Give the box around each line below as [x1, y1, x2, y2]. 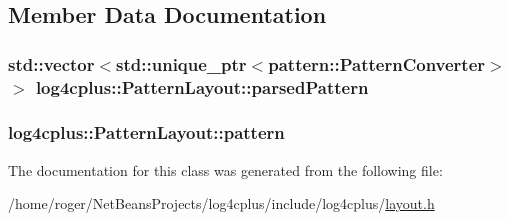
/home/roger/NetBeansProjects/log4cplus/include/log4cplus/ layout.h [8, 193, 435, 214]
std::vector [8, 51, 95, 76]
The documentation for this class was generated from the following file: [8, 159, 443, 180]
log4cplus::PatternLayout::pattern [8, 120, 285, 145]
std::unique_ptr [116, 51, 247, 76]
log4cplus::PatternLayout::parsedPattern [35, 74, 369, 99]
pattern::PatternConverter [268, 51, 486, 76]
